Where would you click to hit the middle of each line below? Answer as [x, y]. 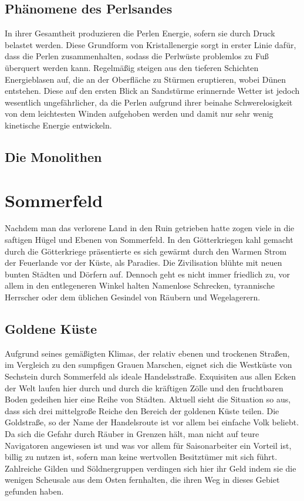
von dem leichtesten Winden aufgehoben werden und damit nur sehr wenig [139, 114]
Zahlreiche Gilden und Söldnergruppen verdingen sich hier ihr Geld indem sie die [151, 468]
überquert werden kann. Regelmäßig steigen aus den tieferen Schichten [132, 67]
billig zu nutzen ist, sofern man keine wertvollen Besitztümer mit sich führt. [141, 457]
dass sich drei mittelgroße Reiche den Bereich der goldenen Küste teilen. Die [142, 410]
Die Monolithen [53, 156]
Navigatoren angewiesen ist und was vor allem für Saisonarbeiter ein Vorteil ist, [148, 445]
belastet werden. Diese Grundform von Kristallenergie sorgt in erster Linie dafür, [151, 44]
